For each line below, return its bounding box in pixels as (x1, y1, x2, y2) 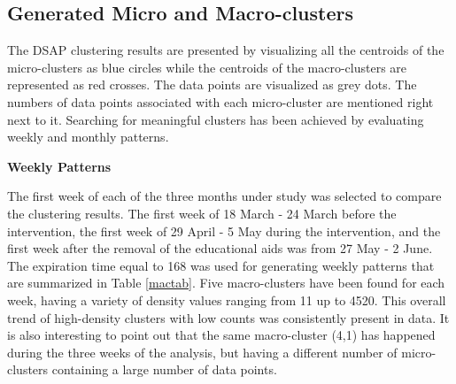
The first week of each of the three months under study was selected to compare (7, 187, 442, 205)
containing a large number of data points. (51, 360, 277, 379)
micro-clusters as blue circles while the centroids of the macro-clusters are (7, 58, 407, 76)
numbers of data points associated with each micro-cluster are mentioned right (7, 92, 434, 111)
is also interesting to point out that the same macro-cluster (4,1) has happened (7, 326, 436, 344)
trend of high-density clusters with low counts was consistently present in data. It (7, 308, 450, 326)
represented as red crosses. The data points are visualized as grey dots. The (7, 75, 417, 94)
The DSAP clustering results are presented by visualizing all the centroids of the (7, 41, 444, 59)
